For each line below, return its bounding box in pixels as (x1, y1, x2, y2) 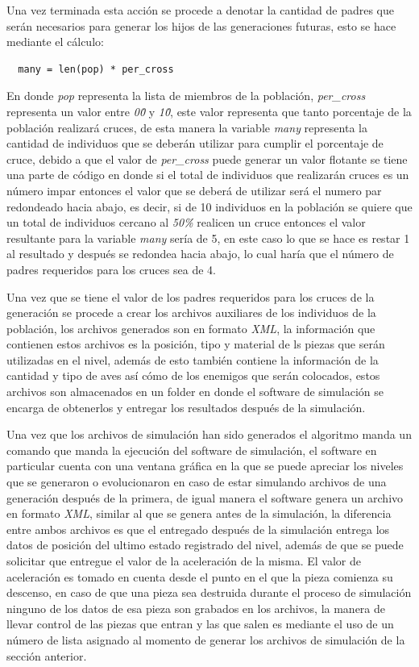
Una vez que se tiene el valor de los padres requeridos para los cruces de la (6, 288, 375, 305)
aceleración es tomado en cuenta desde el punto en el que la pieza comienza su (6, 568, 393, 585)
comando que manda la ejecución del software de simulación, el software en (6, 441, 377, 458)
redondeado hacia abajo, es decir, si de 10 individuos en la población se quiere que (6, 198, 413, 215)
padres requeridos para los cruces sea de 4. (6, 261, 216, 277)
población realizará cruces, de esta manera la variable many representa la (6, 119, 367, 135)
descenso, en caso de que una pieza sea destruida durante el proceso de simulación (6, 584, 412, 601)
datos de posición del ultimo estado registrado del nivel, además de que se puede (6, 536, 404, 553)
